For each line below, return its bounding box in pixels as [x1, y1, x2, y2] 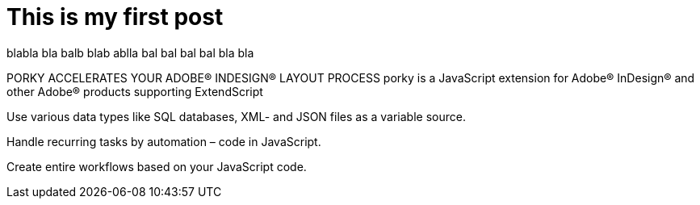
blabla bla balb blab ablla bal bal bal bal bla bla [6, 45, 254, 60]
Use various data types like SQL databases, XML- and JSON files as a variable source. [6, 109, 466, 123]
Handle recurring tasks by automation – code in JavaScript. [6, 134, 321, 149]
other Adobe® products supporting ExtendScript [6, 84, 263, 98]
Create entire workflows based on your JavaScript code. [6, 159, 307, 174]
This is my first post [6, 3, 224, 31]
